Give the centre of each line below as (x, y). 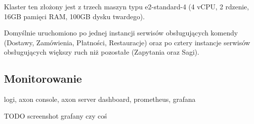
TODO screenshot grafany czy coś (56, 115)
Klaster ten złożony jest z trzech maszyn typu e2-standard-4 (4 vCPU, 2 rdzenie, (127, 6)
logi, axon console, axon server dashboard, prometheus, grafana (100, 99)
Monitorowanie (43, 78)
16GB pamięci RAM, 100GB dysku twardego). (74, 16)
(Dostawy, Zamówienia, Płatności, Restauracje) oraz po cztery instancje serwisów (127, 42)
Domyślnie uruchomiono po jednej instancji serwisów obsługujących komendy (121, 33)
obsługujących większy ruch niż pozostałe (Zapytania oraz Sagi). (102, 52)
